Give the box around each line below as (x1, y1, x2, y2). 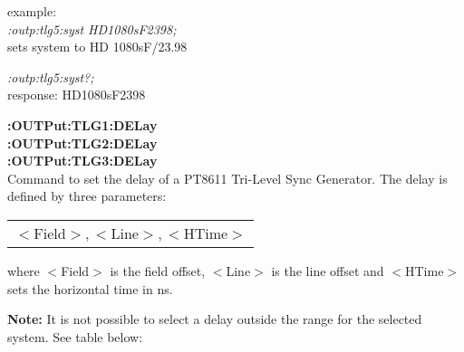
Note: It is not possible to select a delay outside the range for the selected (7, 309, 422, 328)
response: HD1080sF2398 (7, 85, 146, 104)
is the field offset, (110, 261, 206, 280)
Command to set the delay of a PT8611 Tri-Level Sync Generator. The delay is (7, 168, 448, 187)
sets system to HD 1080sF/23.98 (7, 37, 188, 56)
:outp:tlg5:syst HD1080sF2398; (7, 19, 177, 38)
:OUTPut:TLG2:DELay (7, 133, 158, 152)
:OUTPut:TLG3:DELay (7, 151, 158, 170)
